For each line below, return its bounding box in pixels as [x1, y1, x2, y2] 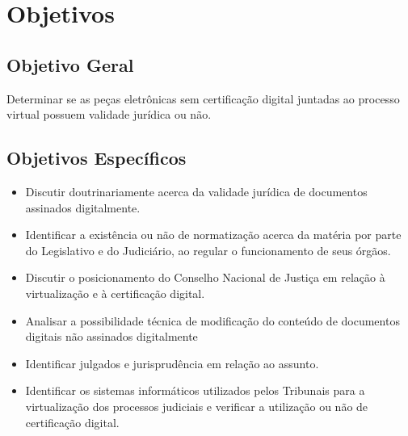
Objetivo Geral [6, 52, 134, 77]
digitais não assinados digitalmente [25, 328, 198, 345]
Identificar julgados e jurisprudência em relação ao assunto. [25, 354, 319, 371]
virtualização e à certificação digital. [25, 284, 205, 301]
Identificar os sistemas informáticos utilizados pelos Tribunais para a [25, 382, 365, 399]
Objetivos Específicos [6, 145, 187, 170]
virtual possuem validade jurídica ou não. [6, 106, 212, 123]
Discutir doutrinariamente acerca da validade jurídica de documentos [25, 182, 368, 199]
